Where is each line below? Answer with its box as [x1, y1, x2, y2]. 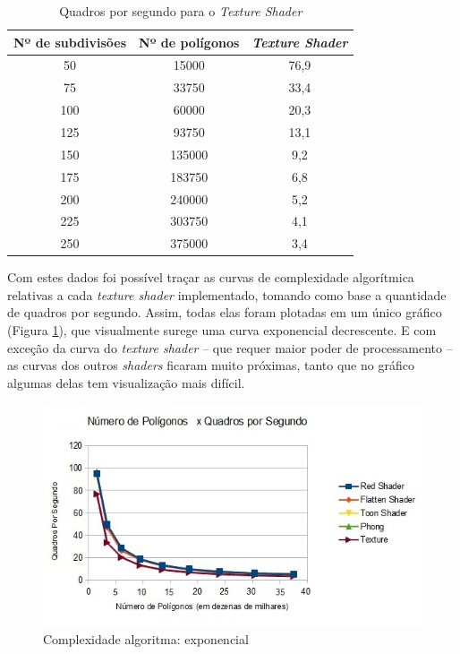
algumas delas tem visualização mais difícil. [7, 373, 245, 392]
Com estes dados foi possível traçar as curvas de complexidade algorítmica [7, 268, 414, 287]
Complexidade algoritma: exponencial [43, 629, 249, 648]
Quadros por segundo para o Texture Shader [59, 2, 302, 20]
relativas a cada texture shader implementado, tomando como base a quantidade [7, 285, 447, 304]
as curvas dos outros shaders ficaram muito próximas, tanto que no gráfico [7, 356, 414, 374]
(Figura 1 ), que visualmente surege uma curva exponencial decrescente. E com [7, 321, 437, 340]
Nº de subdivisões [13, 32, 127, 51]
